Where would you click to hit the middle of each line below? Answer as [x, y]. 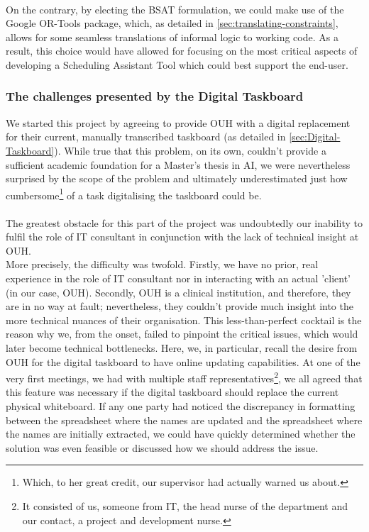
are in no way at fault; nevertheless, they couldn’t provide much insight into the [180, 306]
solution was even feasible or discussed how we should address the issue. [162, 447]
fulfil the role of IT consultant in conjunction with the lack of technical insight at [182, 237]
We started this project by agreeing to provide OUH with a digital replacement [178, 122]
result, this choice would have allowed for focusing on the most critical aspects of [182, 51]
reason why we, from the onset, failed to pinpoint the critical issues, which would [182, 334]
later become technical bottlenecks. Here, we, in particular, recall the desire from [182, 347]
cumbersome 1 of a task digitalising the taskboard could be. [134, 194]
